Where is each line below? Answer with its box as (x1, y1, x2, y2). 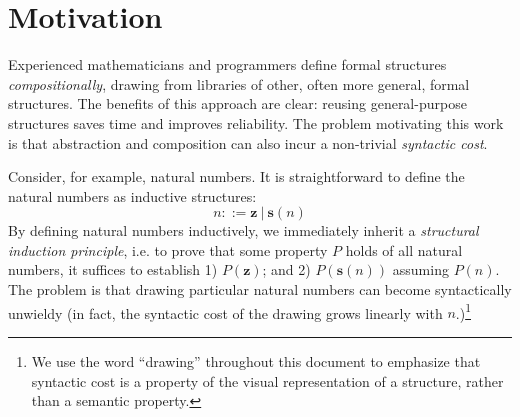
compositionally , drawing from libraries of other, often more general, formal (8, 73, 470, 94)
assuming (392, 259, 449, 280)
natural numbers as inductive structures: (8, 185, 257, 206)
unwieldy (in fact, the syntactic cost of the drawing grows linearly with (8, 302, 443, 323)
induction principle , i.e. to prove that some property (8, 239, 328, 260)
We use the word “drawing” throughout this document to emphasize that (31, 350, 481, 371)
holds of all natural (345, 239, 463, 260)
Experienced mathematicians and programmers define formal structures (8, 54, 447, 75)
